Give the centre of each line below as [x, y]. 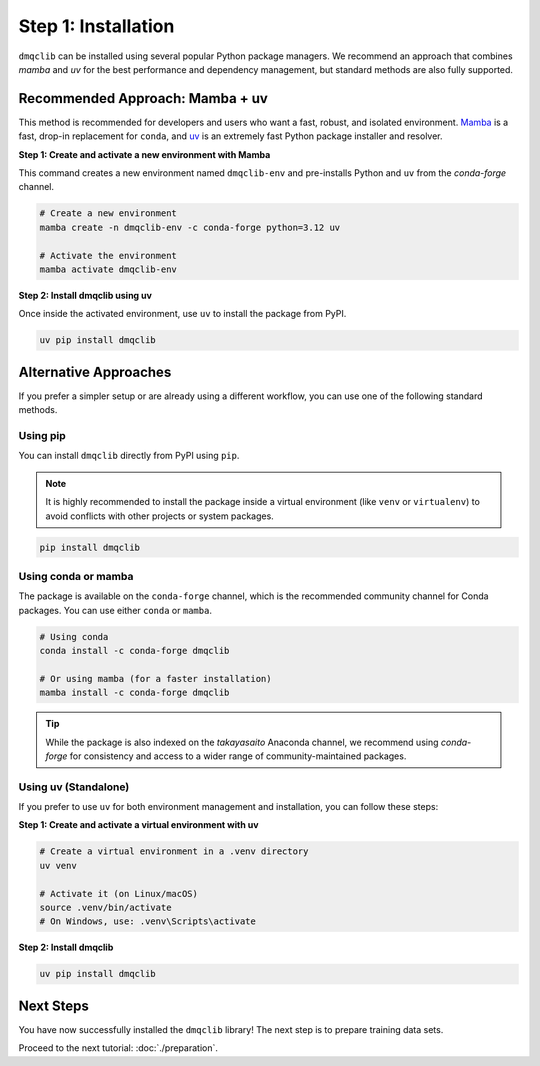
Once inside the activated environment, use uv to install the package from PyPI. [182, 314]
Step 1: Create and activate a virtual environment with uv [138, 825]
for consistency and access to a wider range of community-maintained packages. [238, 756]
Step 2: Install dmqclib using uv [85, 295]
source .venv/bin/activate [105, 908]
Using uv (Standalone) [74, 787]
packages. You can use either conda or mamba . [115, 610]
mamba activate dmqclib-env [108, 269]
